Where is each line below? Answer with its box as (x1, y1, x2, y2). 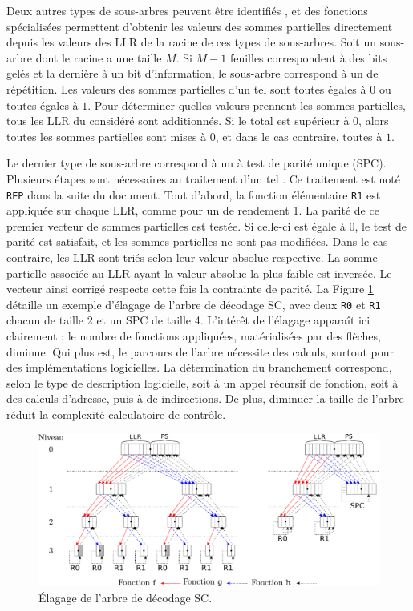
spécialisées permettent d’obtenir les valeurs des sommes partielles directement (6, 18, 393, 34)
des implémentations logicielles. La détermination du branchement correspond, (6, 359, 392, 376)
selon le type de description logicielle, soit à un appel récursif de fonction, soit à (6, 374, 399, 391)
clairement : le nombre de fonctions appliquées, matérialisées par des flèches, (6, 328, 381, 344)
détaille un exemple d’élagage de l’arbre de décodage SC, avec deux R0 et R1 (6, 295, 381, 312)
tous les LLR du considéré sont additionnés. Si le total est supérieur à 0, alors (6, 112, 389, 129)
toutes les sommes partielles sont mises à (6, 127, 207, 144)
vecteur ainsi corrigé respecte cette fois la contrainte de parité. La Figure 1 (6, 280, 374, 297)
